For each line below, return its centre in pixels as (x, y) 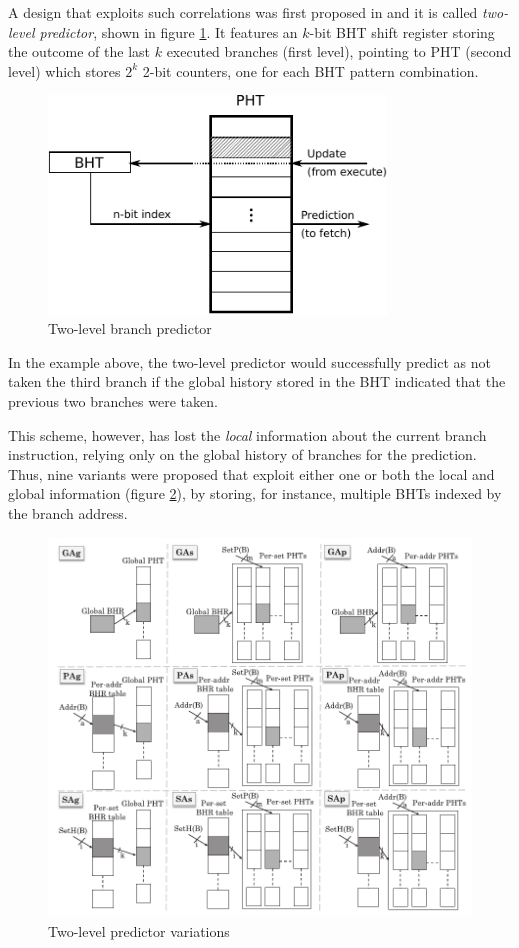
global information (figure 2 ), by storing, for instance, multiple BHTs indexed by (255, 493)
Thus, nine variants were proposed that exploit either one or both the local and (251, 473)
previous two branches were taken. (113, 400)
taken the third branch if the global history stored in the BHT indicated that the (257, 381)
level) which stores (64, 70)
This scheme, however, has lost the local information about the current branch (247, 434)
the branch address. (68, 512)
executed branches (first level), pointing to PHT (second (339, 51)
